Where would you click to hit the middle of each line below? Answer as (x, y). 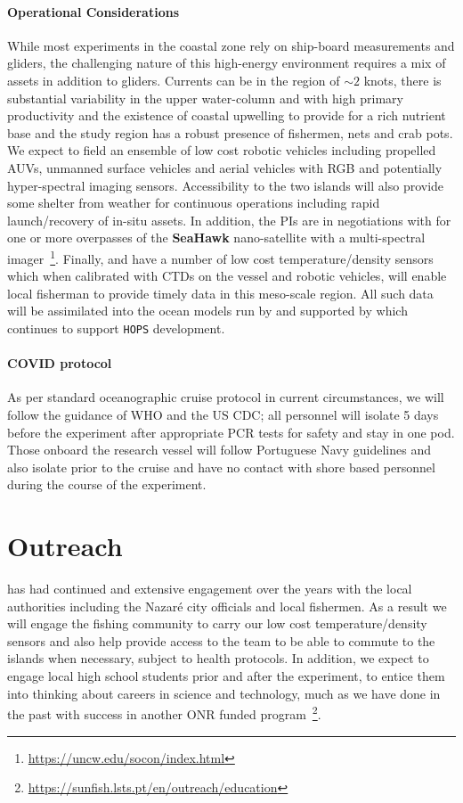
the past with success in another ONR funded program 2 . (164, 713)
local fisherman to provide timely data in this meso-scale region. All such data (220, 293)
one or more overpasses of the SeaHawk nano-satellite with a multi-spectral (216, 238)
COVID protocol (60, 363)
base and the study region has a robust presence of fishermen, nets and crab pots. (230, 132)
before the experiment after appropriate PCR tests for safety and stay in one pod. (231, 432)
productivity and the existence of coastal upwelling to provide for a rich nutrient (227, 115)
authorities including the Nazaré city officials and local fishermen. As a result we (227, 606)
